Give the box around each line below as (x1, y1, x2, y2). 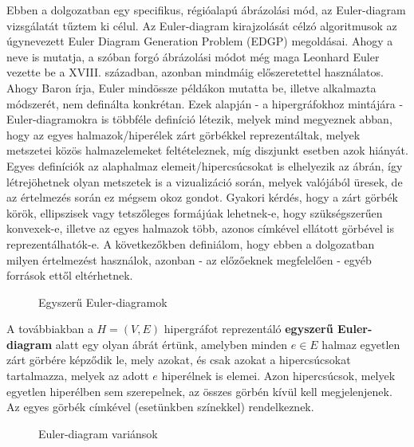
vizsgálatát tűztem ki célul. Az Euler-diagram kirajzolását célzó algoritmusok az (6, 17, 397, 33)
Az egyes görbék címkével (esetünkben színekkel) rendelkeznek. (6, 398, 314, 415)
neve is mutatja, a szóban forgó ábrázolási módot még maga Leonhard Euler (6, 48, 380, 65)
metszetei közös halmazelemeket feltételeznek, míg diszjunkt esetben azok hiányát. (6, 142, 408, 159)
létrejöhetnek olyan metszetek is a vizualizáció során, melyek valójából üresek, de (6, 173, 403, 190)
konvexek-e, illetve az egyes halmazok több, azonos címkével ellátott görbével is (6, 220, 394, 237)
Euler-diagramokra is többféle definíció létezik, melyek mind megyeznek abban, (6, 111, 392, 127)
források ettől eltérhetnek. (6, 267, 133, 284)
